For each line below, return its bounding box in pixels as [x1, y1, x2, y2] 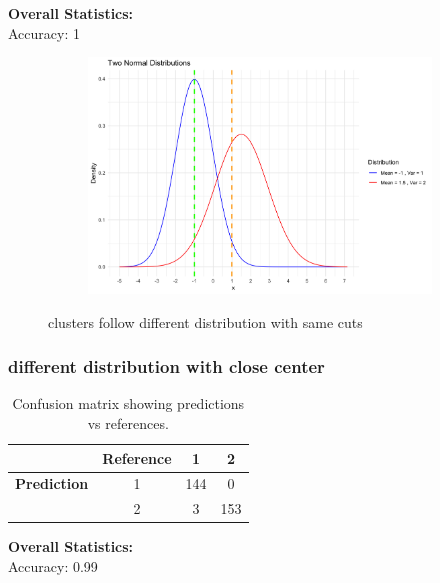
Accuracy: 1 [8, 22, 80, 43]
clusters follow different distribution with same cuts [48, 311, 363, 332]
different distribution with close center [8, 354, 325, 379]
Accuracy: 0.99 [8, 555, 98, 576]
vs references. [87, 412, 169, 433]
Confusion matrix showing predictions [12, 393, 245, 414]
